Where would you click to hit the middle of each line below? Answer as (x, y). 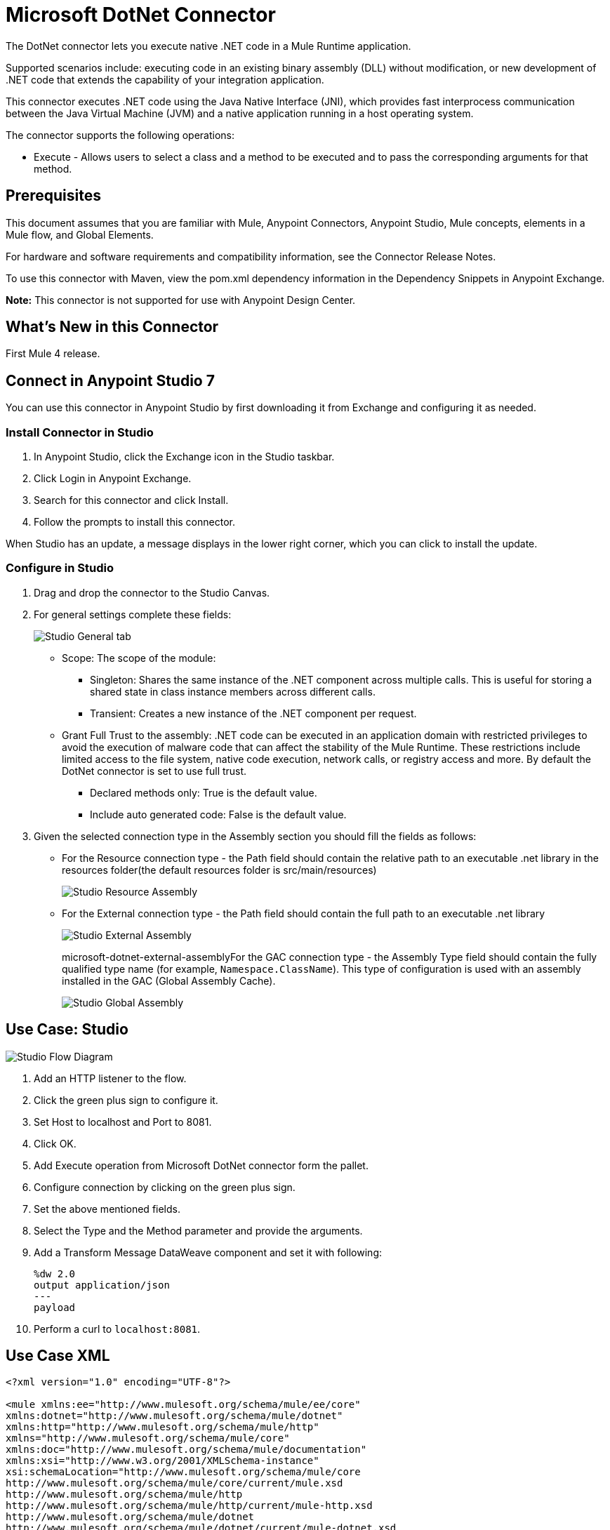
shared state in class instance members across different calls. (233, 691)
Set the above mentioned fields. (107, 1209)
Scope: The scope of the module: (139, 658)
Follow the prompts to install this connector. (134, 522)
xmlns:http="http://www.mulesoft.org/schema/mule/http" (163, 1427)
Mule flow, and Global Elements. (80, 234)
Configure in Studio (60, 568)
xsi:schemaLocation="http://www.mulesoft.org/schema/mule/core (183, 1472)
